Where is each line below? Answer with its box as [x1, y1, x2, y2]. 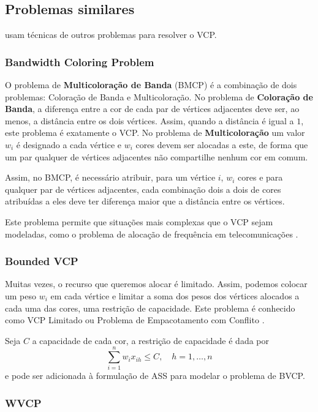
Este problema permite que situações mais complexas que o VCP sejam [5, 215, 273, 228]
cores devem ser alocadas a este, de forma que [135, 138, 308, 151]
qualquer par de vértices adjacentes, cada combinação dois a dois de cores [5, 182, 281, 195]
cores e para [238, 171, 283, 184]
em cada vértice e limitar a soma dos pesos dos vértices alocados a [50, 289, 300, 302]
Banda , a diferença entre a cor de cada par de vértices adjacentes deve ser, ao [5, 102, 300, 115]
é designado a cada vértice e [16, 138, 122, 151]
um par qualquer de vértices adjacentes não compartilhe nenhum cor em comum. [5, 150, 308, 163]
